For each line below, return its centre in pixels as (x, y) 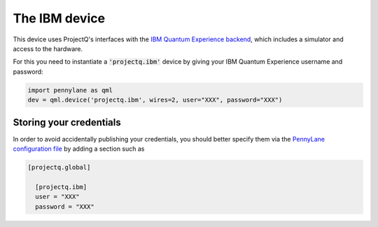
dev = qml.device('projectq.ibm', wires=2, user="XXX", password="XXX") (155, 100)
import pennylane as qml (70, 90)
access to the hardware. (48, 48)
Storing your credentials (67, 122)
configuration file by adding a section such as (79, 149)
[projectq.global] (59, 167)
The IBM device (59, 18)
